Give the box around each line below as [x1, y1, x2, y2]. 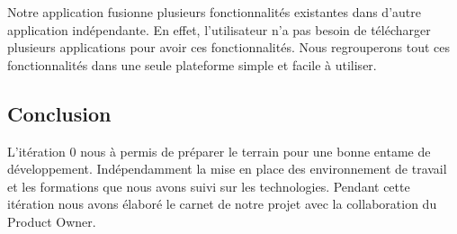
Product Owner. [7, 211, 96, 230]
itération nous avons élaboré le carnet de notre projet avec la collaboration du [7, 194, 437, 213]
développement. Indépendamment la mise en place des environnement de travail [7, 159, 447, 178]
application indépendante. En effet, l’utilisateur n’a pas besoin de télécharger [7, 20, 431, 39]
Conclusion [7, 99, 112, 127]
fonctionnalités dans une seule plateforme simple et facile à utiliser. [7, 55, 377, 74]
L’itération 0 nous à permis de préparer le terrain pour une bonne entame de [7, 141, 431, 160]
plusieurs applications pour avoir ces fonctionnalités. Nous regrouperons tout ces [7, 38, 451, 57]
